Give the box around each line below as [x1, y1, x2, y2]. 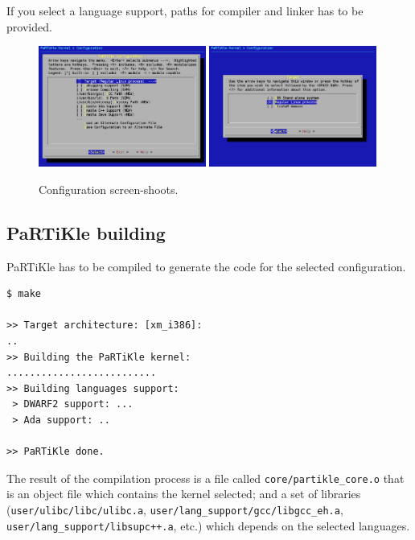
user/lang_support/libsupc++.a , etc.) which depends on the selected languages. [6, 517, 410, 534]
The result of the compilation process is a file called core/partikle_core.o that [6, 469, 405, 486]
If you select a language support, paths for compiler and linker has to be [6, 2, 364, 19]
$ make [6, 288, 41, 300]
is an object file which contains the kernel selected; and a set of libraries [6, 485, 361, 502]
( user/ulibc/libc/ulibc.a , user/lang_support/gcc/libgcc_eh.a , [6, 501, 343, 518]
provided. [6, 18, 52, 35]
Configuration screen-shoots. [39, 180, 179, 197]
